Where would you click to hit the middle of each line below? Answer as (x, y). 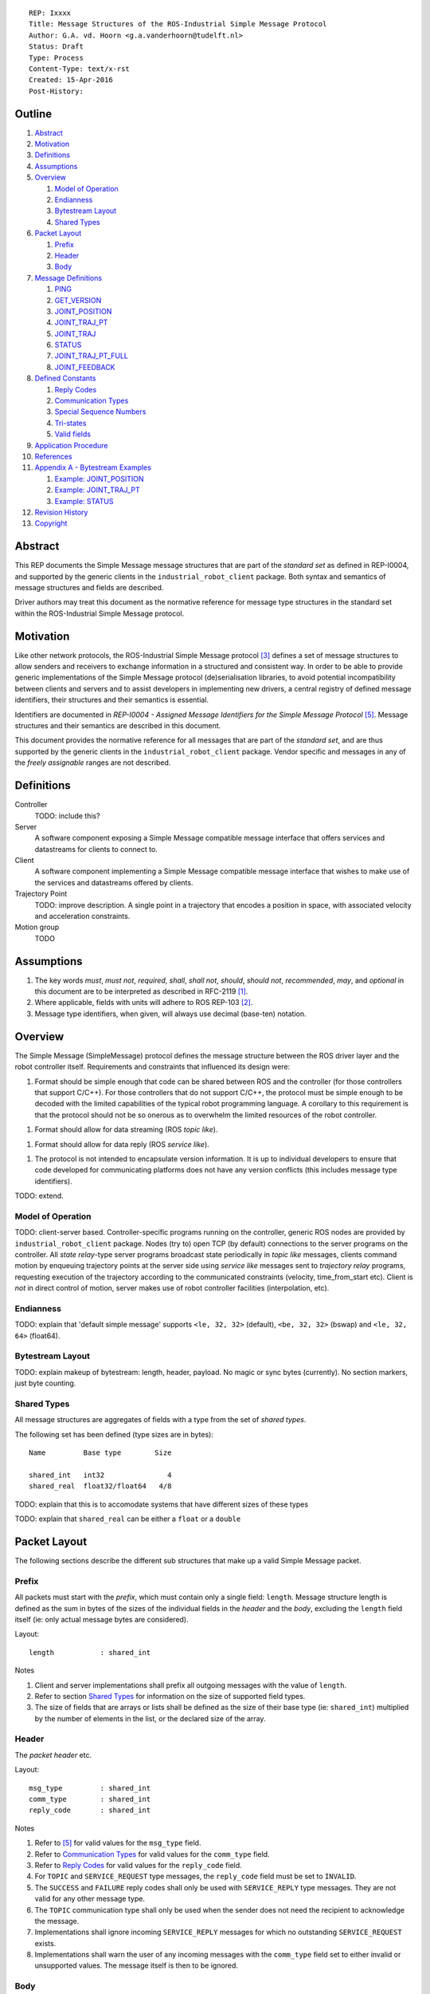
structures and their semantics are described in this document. (118, 726)
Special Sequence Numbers (100, 412)
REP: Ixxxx (50, 13)
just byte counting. (45, 1383)
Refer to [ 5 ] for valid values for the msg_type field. (118, 1843)
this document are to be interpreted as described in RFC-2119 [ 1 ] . (141, 991)
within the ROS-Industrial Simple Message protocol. (100, 613)
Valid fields (73, 434)
